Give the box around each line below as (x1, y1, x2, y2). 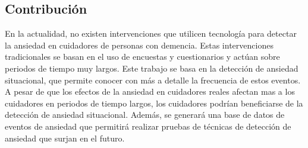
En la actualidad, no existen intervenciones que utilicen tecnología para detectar (5, 27, 297, 40)
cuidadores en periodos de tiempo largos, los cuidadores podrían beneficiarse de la (5, 96, 303, 109)
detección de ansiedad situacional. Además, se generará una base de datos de (5, 108, 285, 121)
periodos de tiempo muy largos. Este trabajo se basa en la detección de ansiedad (5, 62, 298, 74)
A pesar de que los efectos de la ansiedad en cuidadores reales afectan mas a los (5, 85, 295, 98)
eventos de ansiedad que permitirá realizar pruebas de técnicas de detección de (5, 120, 291, 132)
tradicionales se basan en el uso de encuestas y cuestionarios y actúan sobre (5, 50, 280, 63)
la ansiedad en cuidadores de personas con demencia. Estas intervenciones (5, 38, 274, 51)
